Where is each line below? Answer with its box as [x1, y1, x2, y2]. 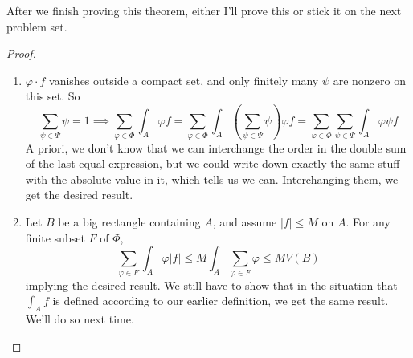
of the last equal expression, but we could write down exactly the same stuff [25, 155, 400, 172]
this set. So [25, 87, 80, 104]
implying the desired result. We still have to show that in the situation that [25, 276, 398, 293]
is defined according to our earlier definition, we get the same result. [52, 292, 389, 309]
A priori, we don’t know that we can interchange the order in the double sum [25, 139, 407, 156]
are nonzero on [333, 71, 406, 88]
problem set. [6, 18, 67, 35]
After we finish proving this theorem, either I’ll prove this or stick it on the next [6, 2, 402, 18]
